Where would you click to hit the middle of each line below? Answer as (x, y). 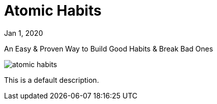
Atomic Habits (53, 11)
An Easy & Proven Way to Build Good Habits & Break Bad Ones (109, 48)
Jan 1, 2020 (24, 33)
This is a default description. (52, 80)
